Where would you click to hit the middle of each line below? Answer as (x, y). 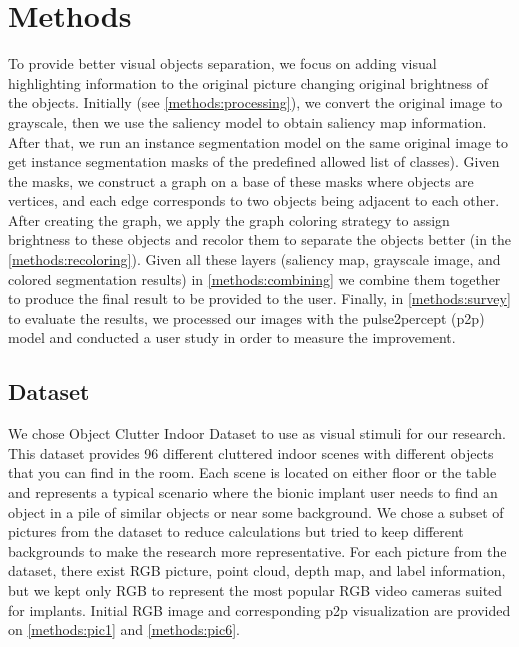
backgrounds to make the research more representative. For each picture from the (257, 550)
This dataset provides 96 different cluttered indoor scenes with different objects (251, 452)
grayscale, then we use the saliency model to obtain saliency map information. (247, 121)
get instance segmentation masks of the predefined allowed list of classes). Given (254, 161)
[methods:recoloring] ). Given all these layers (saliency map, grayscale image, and (254, 259)
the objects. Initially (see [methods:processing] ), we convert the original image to (255, 102)
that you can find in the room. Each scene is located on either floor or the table (252, 472)
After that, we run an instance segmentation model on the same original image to (258, 141)
